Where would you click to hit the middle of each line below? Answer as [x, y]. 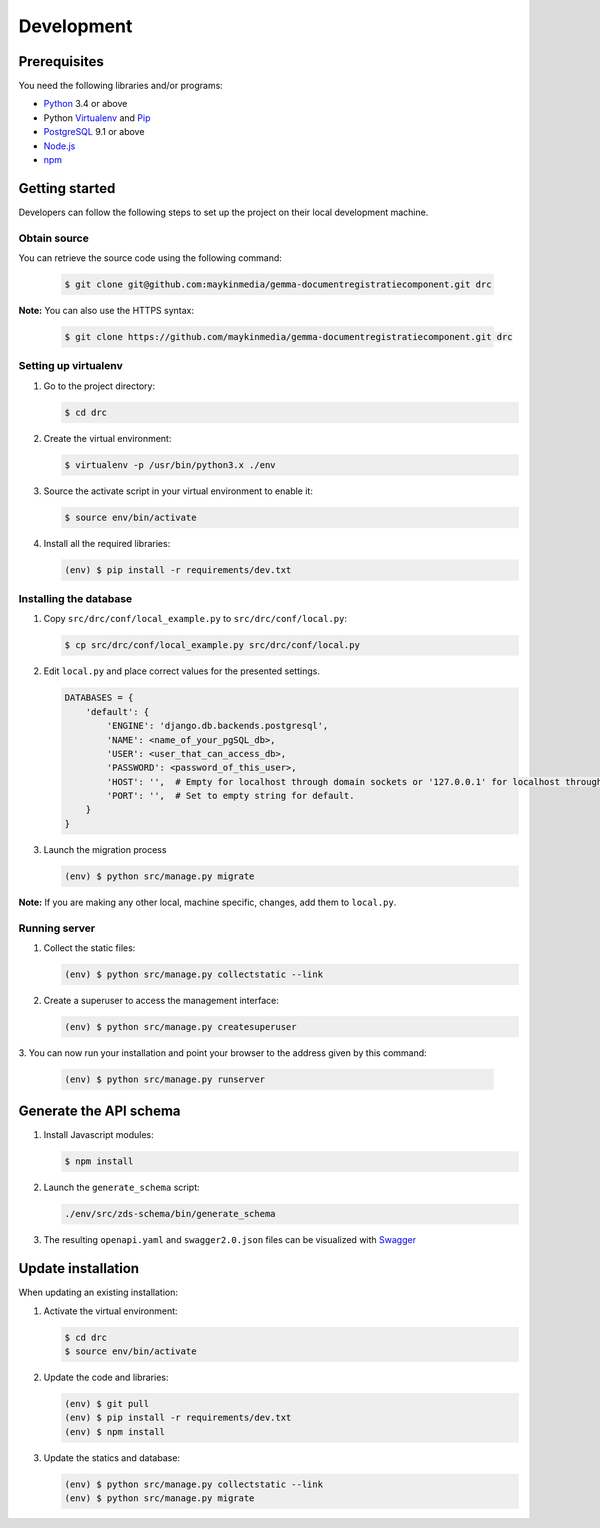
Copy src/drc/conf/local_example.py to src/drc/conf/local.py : [195, 619]
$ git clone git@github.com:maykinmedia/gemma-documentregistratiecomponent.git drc [278, 284]
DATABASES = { [99, 698]
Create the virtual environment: [107, 438]
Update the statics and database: [111, 1457]
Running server [56, 928]
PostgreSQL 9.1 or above [94, 132]
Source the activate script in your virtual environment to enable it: [178, 491]
